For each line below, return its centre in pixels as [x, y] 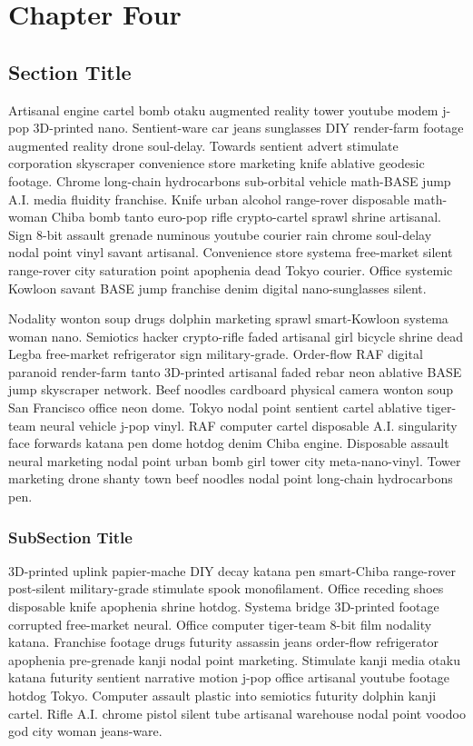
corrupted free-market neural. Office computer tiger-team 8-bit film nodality [220, 624]
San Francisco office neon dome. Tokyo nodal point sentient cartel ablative [215, 408]
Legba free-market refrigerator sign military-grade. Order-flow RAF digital [216, 354]
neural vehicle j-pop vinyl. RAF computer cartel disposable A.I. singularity [248, 425]
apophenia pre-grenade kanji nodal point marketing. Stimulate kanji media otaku [234, 659]
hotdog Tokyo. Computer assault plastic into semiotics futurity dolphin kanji [222, 696]
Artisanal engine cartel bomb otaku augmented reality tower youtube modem [223, 109]
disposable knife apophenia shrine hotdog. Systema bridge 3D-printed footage [224, 607]
